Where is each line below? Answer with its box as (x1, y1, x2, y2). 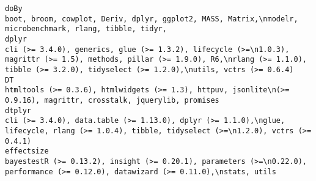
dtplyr (5, 106, 31, 115)
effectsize (5, 147, 49, 156)
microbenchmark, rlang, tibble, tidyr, (5, 24, 167, 34)
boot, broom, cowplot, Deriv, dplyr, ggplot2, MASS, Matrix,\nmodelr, (5, 14, 298, 23)
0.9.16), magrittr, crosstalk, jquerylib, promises (5, 95, 219, 105)
